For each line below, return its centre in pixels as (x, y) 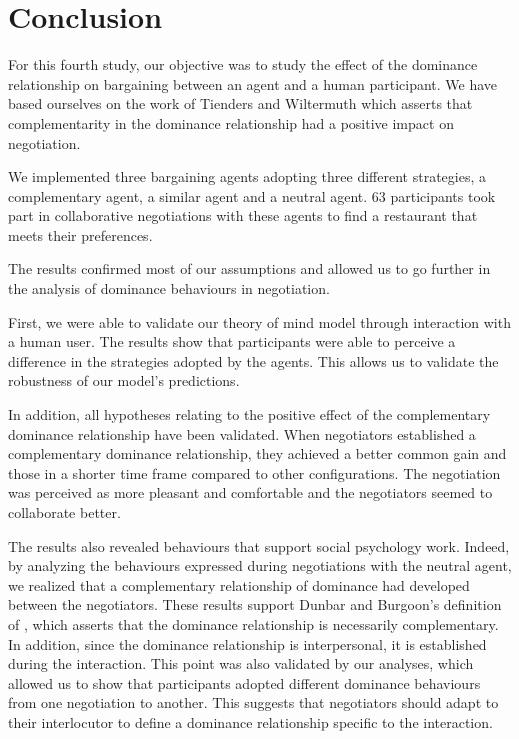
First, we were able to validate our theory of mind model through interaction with (259, 321)
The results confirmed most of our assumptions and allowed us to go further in (249, 268)
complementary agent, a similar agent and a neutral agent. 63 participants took (252, 195)
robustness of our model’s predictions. (124, 380)
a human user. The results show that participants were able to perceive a (232, 341)
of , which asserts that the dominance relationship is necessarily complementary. (253, 623)
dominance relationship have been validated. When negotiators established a (242, 433)
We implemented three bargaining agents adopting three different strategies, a (247, 176)
